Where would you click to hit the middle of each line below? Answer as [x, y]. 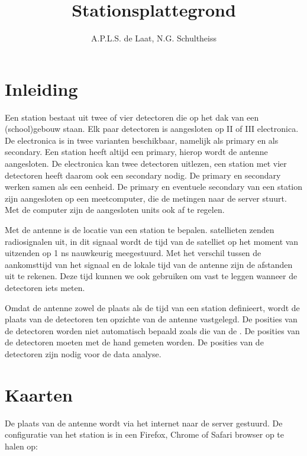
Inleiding [41, 88]
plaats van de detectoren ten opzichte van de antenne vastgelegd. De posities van [151, 319]
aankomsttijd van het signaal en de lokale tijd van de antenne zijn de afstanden [149, 264]
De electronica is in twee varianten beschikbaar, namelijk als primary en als [142, 140]
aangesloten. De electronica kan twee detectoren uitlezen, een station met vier [146, 164]
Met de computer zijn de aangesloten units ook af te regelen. [115, 210]
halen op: [22, 446]
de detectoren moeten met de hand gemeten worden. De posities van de [134, 342]
